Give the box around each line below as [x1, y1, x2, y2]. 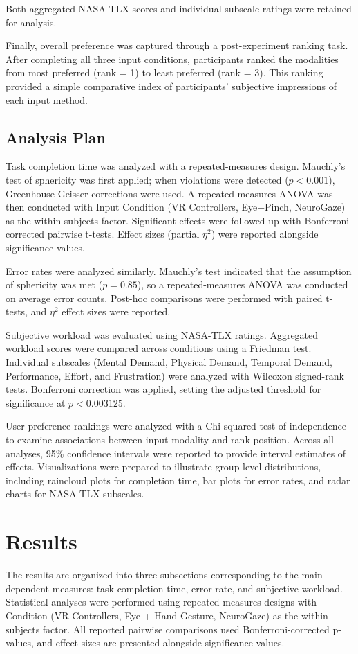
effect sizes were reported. [62, 304, 171, 319]
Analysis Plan [6, 126, 106, 148]
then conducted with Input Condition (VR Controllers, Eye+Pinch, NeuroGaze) [6, 200, 346, 214]
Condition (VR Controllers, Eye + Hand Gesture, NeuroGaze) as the [6, 608, 299, 622]
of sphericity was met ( [6, 277, 103, 292]
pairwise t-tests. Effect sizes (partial [47, 227, 200, 241]
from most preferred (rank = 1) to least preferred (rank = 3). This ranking [6, 65, 323, 80]
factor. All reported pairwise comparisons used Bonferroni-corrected [42, 621, 330, 636]
